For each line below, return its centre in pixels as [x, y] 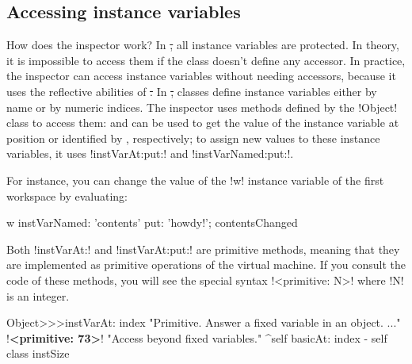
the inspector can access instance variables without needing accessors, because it [201, 76]
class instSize [38, 353]
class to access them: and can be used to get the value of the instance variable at [203, 123]
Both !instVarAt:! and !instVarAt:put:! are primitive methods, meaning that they [203, 249]
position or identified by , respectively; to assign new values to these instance [193, 138]
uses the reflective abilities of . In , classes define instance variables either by [192, 91]
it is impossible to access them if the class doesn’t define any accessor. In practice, [206, 60]
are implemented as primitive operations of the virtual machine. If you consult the [206, 264]
